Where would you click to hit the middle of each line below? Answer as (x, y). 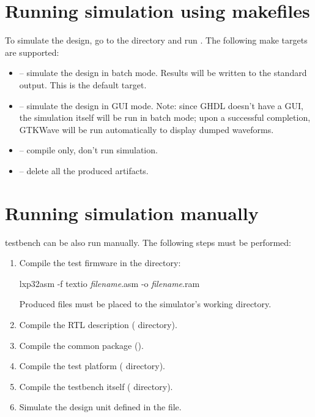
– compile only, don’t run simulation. (88, 150)
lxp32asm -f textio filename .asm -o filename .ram (109, 283)
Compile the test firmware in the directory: (100, 263)
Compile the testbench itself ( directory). (96, 386)
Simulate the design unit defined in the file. (100, 407)
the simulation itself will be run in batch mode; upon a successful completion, (165, 117)
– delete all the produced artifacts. (84, 170)
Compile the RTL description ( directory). (98, 324)
